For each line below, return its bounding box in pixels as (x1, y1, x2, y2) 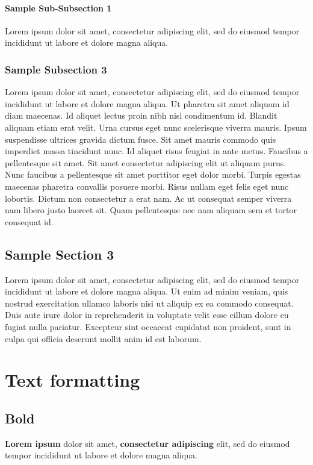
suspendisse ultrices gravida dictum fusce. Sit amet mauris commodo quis (5, 133, 276, 145)
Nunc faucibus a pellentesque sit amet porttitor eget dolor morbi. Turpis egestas (5, 168, 301, 181)
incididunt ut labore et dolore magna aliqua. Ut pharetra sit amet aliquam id (5, 97, 290, 110)
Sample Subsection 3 (5, 61, 107, 76)
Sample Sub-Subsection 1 (5, 1, 112, 14)
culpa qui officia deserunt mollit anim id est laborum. (5, 332, 202, 345)
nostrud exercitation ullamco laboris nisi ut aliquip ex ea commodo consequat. (5, 296, 294, 309)
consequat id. (5, 215, 54, 228)
